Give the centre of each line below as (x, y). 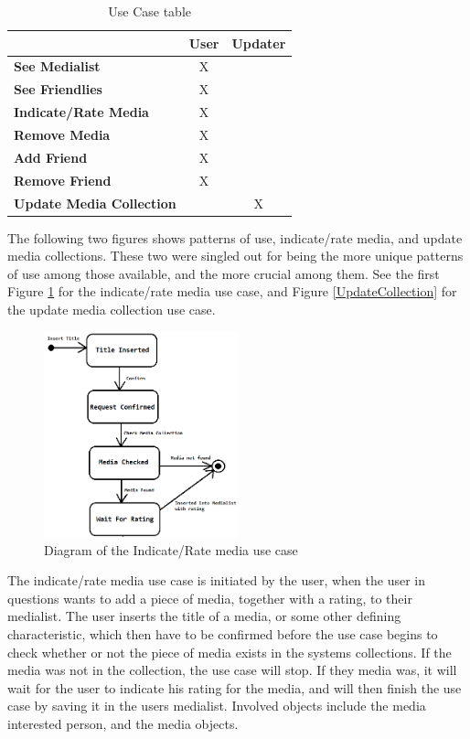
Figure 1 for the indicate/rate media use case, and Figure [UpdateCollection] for (232, 291)
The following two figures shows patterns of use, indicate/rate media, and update (235, 237)
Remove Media (62, 134)
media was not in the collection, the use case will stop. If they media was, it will (232, 670)
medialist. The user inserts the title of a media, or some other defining (204, 616)
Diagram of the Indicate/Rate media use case (171, 549)
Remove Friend (63, 180)
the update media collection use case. (112, 309)
